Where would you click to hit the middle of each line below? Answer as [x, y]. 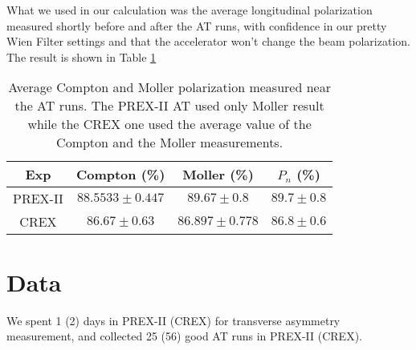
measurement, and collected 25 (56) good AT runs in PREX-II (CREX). [184, 336]
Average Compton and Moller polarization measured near [169, 87]
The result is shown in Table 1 [82, 56]
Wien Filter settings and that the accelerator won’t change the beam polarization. [208, 41]
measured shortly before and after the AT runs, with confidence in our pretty [197, 25]
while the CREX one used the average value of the [169, 124]
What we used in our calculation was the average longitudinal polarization [190, 10]
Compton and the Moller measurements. [170, 143]
